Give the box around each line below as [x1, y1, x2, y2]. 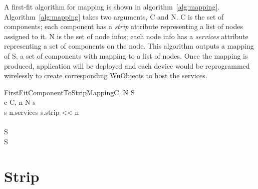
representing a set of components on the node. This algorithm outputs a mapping [4, 41, 254, 51]
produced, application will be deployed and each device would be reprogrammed [4, 60, 250, 71]
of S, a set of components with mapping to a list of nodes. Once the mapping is [4, 50, 248, 61]
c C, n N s [4, 97, 36, 107]
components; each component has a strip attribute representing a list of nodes [4, 21, 243, 32]
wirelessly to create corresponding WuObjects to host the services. [4, 70, 207, 81]
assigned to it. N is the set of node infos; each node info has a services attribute [4, 31, 248, 41]
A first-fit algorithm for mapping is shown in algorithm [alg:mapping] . [4, 2, 220, 12]
